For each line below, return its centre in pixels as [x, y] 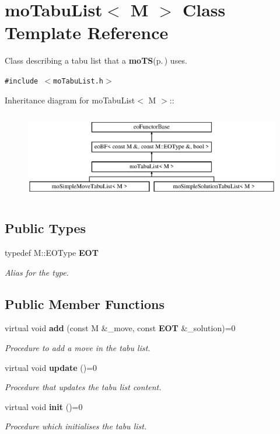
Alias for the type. [37, 272]
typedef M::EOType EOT [52, 252]
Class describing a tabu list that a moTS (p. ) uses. [96, 60]
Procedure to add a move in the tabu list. [78, 347]
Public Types [45, 228]
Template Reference [87, 32]
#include [22, 81]
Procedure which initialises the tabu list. [76, 426]
